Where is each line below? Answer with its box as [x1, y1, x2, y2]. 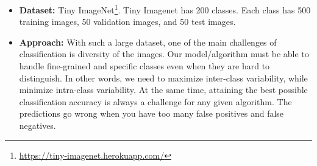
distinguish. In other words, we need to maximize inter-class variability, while [19, 71, 308, 84]
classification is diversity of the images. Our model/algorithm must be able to [19, 47, 309, 60]
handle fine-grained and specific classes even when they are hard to [19, 60, 270, 72]
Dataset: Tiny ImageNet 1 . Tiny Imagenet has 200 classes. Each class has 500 [19, 2, 311, 16]
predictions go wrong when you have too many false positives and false [19, 107, 284, 120]
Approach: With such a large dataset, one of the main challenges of [19, 35, 277, 48]
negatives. [19, 119, 56, 131]
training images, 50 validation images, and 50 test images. [19, 15, 236, 28]
